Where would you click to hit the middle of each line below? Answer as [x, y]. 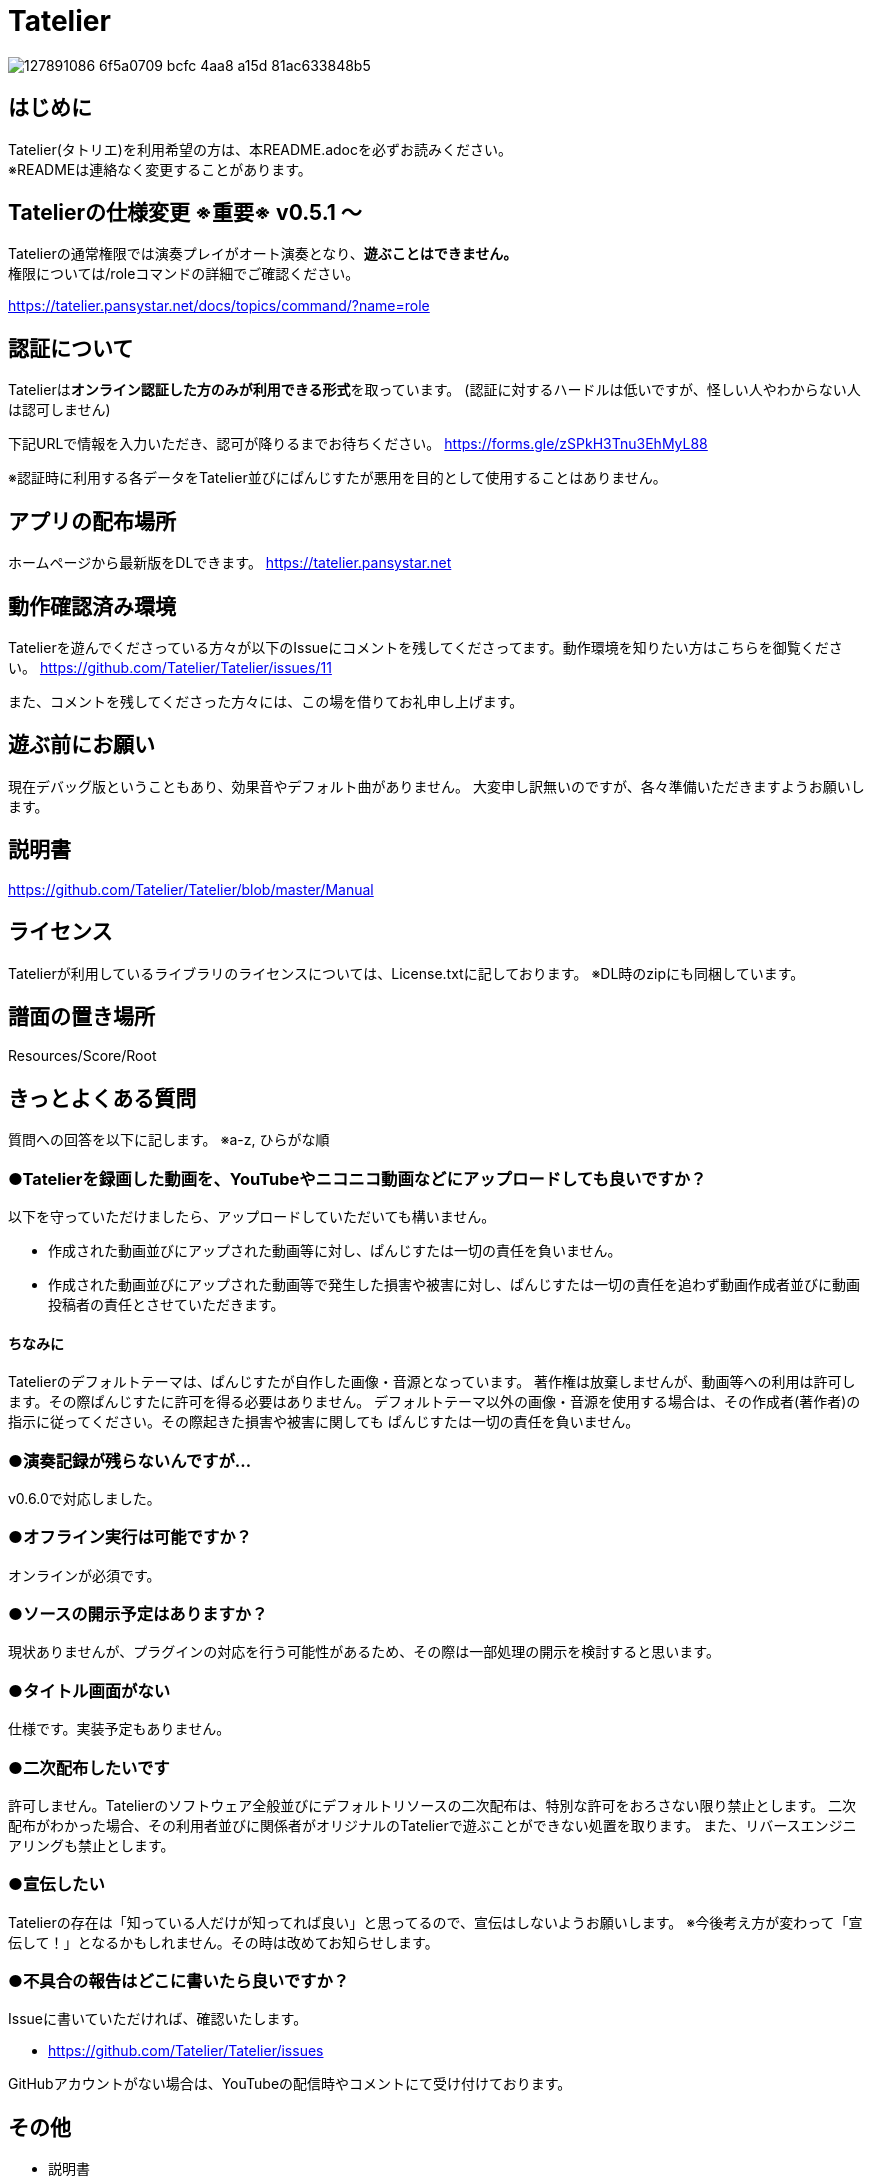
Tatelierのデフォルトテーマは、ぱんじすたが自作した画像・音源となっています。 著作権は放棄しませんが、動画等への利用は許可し [432, 1382]
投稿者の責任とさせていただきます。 [166, 1304]
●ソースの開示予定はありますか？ [138, 1614]
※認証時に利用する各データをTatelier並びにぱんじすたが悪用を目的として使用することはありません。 [337, 478]
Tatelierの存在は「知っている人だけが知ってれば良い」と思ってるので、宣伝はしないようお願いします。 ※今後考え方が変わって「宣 [435, 1922]
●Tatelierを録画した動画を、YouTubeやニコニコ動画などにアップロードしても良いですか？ [357, 1178]
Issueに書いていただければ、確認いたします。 [158, 2019]
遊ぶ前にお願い [81, 745]
